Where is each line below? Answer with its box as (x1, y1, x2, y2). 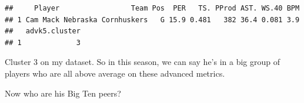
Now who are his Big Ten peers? (5, 87, 121, 99)
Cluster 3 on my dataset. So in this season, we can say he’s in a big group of (5, 56, 280, 68)
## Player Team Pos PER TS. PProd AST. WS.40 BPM (5, 4, 300, 12)
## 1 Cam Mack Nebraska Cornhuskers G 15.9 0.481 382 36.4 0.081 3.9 (5, 15, 300, 24)
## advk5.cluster (5, 27, 81, 36)
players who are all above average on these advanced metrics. (5, 67, 225, 79)
